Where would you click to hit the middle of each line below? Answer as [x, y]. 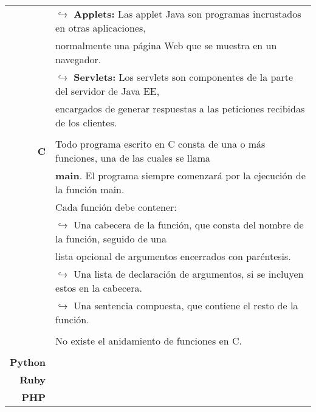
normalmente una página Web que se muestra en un [166, 45]
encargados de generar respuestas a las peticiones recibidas [180, 108]
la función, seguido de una [111, 239]
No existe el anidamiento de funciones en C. [149, 341]
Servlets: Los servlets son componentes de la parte [184, 77]
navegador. [78, 59]
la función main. [90, 189]
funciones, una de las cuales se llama [133, 158]
